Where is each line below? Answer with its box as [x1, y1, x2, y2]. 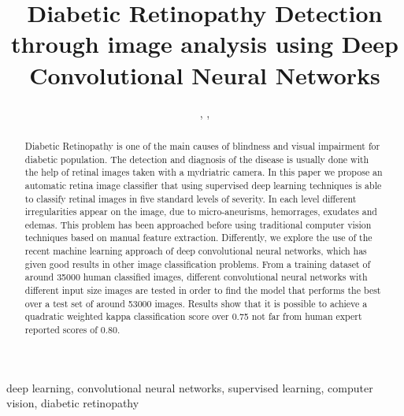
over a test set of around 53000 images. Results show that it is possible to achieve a [24, 296, 368, 310]
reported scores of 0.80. [24, 323, 120, 336]
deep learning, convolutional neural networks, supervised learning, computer [6, 379, 373, 396]
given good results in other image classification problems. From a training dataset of [24, 257, 371, 270]
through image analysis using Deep [11, 28, 398, 60]
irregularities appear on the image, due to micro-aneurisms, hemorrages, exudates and [24, 205, 377, 218]
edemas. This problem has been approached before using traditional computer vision [24, 217, 372, 231]
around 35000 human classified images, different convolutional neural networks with [24, 270, 368, 284]
